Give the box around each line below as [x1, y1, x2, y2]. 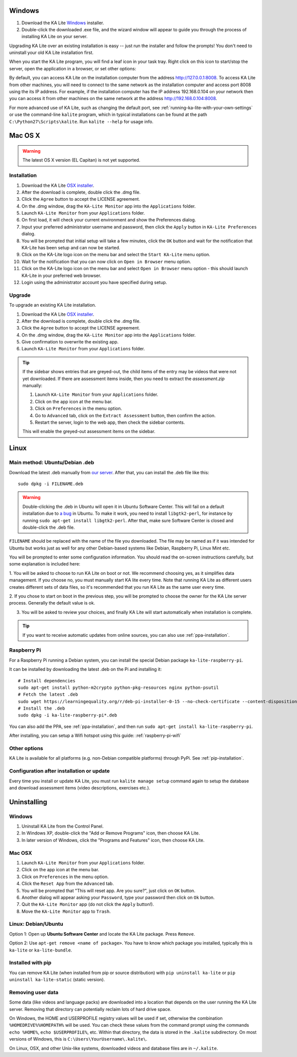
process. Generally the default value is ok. [9, 600, 95, 606]
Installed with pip [9, 959, 51, 966]
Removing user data [9, 989, 59, 996]
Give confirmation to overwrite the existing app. [21, 339, 119, 345]
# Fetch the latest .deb [18, 692, 78, 697]
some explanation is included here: [9, 561, 81, 567]
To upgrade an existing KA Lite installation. [9, 302, 97, 308]
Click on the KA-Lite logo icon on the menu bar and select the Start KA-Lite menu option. [21, 252, 210, 258]
